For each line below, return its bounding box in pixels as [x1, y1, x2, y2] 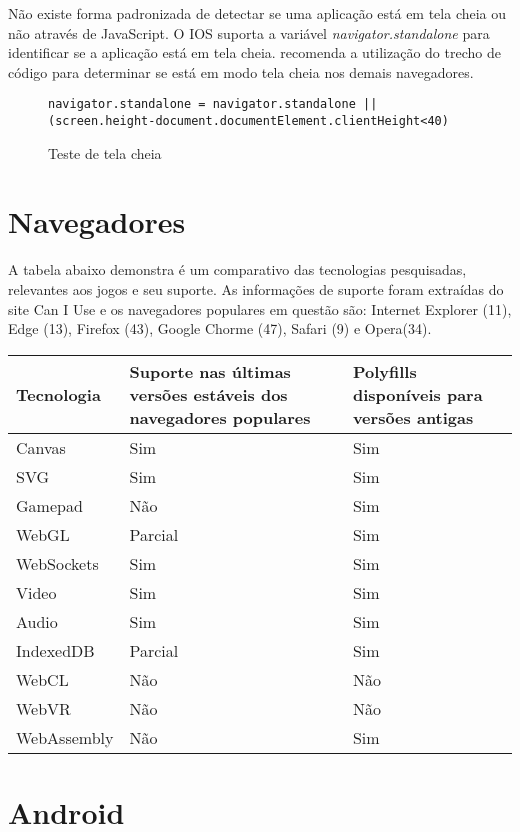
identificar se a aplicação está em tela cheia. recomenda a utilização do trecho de [8, 42, 501, 63]
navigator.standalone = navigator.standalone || [48, 97, 378, 112]
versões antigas [352, 405, 474, 429]
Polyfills [352, 359, 417, 383]
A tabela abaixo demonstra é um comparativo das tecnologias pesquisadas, [8, 259, 467, 280]
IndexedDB [16, 638, 95, 662]
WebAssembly [16, 725, 114, 749]
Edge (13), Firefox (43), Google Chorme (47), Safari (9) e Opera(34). [8, 318, 432, 339]
